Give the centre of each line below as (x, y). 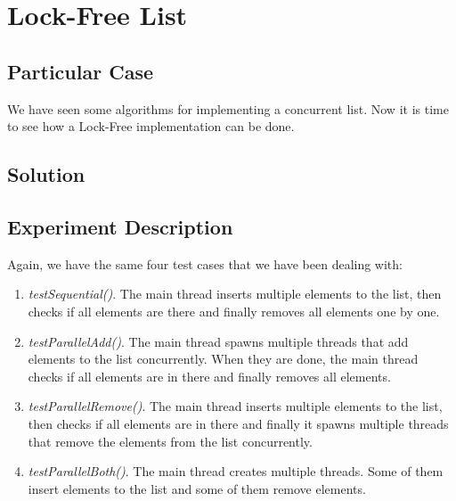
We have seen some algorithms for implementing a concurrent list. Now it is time (228, 108)
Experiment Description (120, 226)
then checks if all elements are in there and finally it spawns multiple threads (238, 423)
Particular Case (80, 71)
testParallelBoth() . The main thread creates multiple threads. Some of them (236, 471)
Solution (46, 174)
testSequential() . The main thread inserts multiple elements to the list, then (235, 294)
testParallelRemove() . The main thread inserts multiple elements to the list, (235, 406)
